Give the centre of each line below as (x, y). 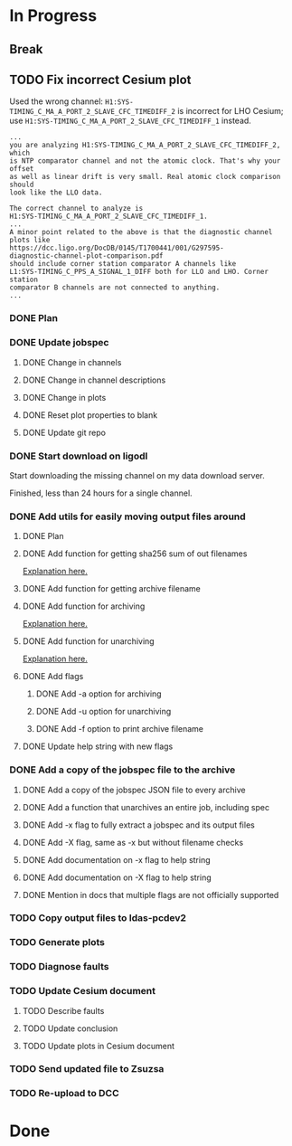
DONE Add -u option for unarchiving (104, 712)
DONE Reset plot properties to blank (90, 415)
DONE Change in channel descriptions (94, 380)
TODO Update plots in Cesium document (98, 1046)
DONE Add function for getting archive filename (111, 589)
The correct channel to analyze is (76, 209)
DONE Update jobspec (59, 343)
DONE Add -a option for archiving (99, 694)
